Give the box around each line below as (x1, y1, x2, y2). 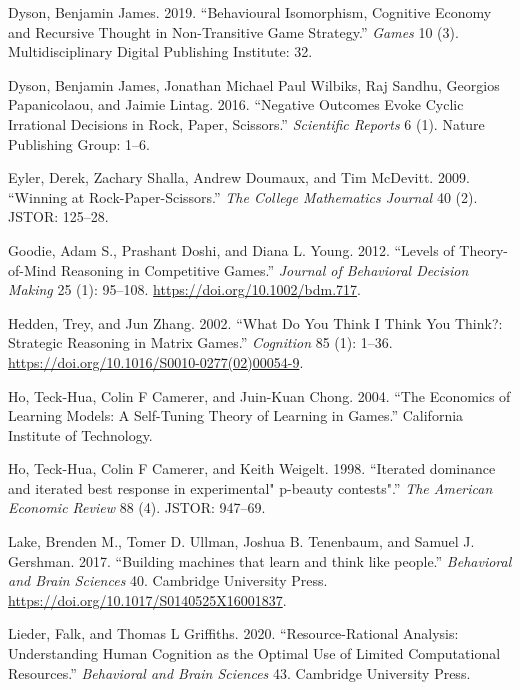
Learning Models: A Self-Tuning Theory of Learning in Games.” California (8, 405, 464, 426)
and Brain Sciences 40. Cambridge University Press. (8, 570, 328, 591)
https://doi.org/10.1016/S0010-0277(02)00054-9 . (8, 351, 304, 372)
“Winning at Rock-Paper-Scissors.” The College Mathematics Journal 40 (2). (8, 186, 478, 207)
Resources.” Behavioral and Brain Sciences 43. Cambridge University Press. (8, 662, 471, 683)
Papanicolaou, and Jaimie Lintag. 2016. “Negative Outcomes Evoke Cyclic (8, 94, 464, 115)
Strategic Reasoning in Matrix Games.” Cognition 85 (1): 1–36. (8, 332, 393, 353)
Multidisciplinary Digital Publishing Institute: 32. (8, 41, 313, 62)
